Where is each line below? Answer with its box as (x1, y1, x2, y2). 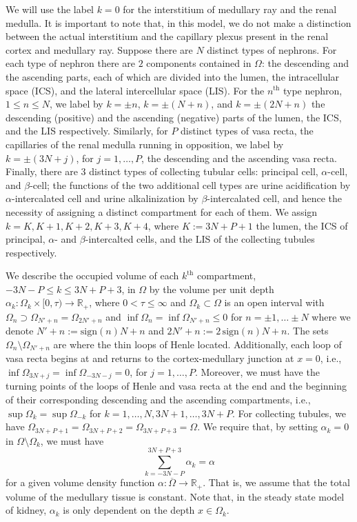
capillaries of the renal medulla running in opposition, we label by (6, 137, 284, 151)
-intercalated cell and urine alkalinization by (11, 191, 198, 205)
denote (6, 323, 34, 338)
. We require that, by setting (197, 419, 318, 434)
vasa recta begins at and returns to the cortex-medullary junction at (6, 351, 294, 365)
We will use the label (6, 2, 94, 16)
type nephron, (283, 83, 343, 97)
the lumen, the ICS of (256, 218, 348, 232)
